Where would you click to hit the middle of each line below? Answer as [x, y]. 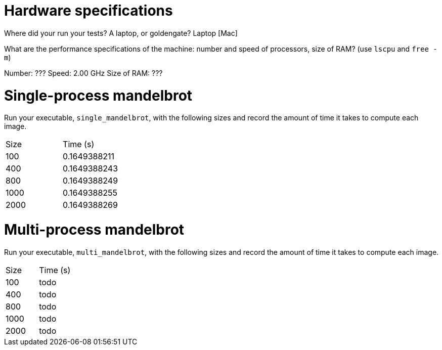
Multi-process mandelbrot [94, 230]
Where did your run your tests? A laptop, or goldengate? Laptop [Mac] [121, 33]
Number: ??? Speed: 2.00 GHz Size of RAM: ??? [83, 73]
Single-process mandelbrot [98, 95]
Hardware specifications [89, 11]
